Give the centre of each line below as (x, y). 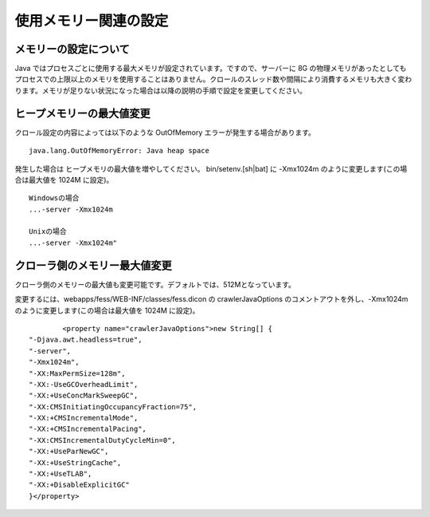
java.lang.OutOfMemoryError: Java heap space (119, 151)
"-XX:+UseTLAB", (61, 474)
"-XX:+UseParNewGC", (69, 452)
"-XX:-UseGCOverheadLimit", (84, 384)
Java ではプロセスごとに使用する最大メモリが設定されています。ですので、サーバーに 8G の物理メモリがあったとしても (211, 69)
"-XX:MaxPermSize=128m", (77, 373)
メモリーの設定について (72, 49)
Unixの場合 (48, 232)
